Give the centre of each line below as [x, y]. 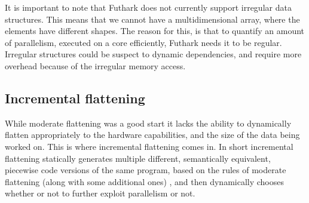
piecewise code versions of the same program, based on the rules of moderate [146, 170]
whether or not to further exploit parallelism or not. [100, 193]
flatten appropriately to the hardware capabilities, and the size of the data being [152, 135]
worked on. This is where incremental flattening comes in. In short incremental [149, 146]
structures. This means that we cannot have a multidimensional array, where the [152, 19]
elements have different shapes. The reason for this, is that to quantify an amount [155, 31]
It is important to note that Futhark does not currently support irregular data [148, 7]
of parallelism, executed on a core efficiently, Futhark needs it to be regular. [143, 42]
